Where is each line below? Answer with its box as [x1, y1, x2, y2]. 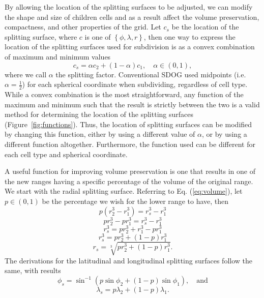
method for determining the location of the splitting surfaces [5, 109, 193, 120]
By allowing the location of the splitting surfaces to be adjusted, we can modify [5, 2, 253, 12]
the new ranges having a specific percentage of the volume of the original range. [5, 175, 253, 186]
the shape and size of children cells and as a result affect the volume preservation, [5, 11, 259, 22]
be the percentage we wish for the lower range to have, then [42, 195, 229, 206]
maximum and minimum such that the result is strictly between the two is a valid [5, 99, 260, 109]
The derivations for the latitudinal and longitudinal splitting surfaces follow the [5, 255, 253, 265]
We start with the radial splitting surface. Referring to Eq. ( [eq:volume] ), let [5, 186, 243, 196]
